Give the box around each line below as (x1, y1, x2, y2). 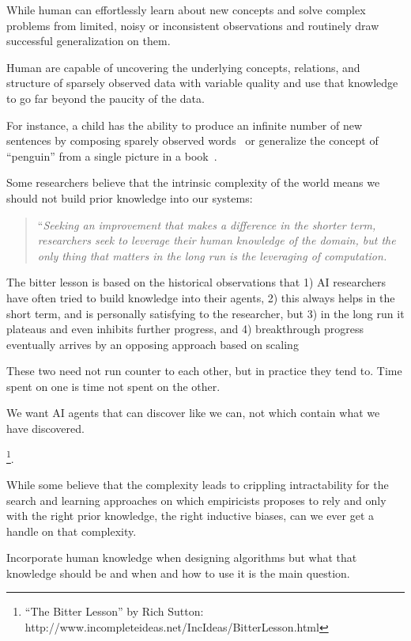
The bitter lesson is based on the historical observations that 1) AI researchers (6, 274, 386, 290)
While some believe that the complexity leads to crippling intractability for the (6, 476, 389, 492)
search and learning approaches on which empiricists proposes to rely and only (6, 491, 386, 508)
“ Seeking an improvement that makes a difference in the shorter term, (37, 216, 376, 233)
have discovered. (6, 420, 85, 437)
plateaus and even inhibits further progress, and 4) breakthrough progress (6, 320, 364, 337)
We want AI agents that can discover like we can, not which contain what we (6, 404, 380, 421)
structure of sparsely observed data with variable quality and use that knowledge (6, 74, 398, 91)
